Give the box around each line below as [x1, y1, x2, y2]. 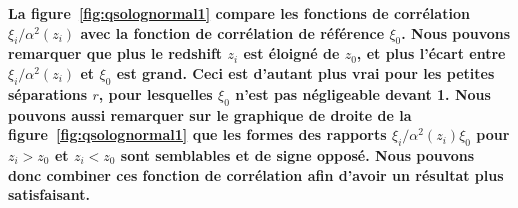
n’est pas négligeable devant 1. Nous [235, 83, 491, 104]
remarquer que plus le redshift [8, 43, 223, 64]
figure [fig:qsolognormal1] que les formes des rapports [8, 124, 387, 145]
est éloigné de [243, 43, 340, 64]
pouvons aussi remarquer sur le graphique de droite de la [8, 104, 412, 125]
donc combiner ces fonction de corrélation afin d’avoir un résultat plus [8, 164, 504, 185]
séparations [8, 83, 88, 104]
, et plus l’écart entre [356, 43, 506, 64]
